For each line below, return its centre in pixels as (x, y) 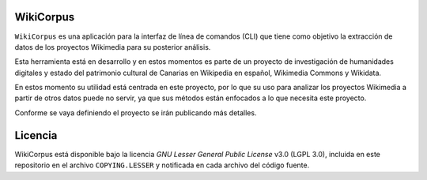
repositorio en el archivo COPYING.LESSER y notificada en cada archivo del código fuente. (162, 165)
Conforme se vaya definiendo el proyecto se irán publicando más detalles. (136, 112)
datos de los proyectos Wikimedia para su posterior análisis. (113, 47)
